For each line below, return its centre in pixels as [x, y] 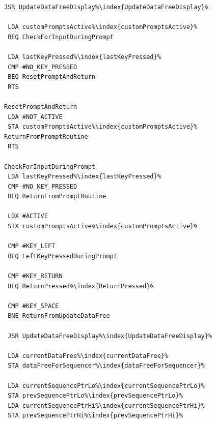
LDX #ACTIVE [28, 216]
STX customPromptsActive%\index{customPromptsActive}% [103, 226]
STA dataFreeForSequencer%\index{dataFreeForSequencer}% [106, 366]
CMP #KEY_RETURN [35, 276]
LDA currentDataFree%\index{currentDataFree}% [88, 356]
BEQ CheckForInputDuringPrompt [61, 37]
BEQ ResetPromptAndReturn [51, 77]
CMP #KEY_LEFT [32, 246]
